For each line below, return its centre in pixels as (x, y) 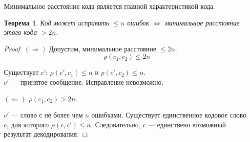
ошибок (138, 22)
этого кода (21, 32)
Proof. (13, 48)
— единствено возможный (187, 124)
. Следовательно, (116, 124)
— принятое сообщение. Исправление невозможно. (87, 82)
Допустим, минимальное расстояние (103, 48)
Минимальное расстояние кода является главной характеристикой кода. (110, 6)
